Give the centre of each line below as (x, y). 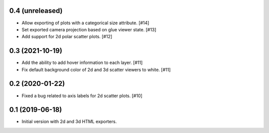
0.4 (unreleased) (36, 11)
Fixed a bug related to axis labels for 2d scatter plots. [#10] (82, 96)
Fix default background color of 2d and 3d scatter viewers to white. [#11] (96, 69)
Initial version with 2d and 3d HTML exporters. (69, 122)
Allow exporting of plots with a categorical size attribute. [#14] (85, 23)
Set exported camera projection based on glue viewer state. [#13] (89, 29)
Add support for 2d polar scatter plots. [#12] (67, 37)
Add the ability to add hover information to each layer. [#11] (82, 63)
